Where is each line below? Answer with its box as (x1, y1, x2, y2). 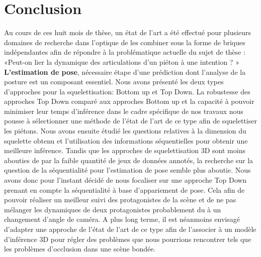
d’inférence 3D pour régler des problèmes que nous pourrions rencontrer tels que (4, 233, 251, 244)
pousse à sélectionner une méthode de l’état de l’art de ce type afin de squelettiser (4, 115, 257, 126)
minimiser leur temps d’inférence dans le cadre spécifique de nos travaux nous (4, 105, 243, 116)
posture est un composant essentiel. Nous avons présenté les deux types (4, 76, 224, 87)
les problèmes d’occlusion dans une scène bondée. (4, 243, 156, 254)
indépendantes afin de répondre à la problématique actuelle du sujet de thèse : (4, 47, 245, 57)
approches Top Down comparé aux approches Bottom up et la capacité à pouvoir (4, 96, 254, 106)
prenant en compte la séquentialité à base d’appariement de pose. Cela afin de (4, 184, 245, 195)
